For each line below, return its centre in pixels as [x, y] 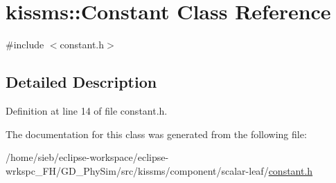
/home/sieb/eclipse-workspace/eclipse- [87, 157]
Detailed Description [81, 82]
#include [25, 45]
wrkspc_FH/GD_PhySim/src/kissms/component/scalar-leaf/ [137, 170]
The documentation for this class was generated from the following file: [156, 134]
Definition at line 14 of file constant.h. [87, 110]
